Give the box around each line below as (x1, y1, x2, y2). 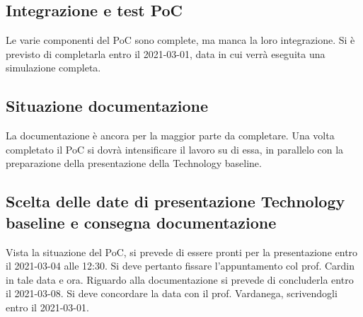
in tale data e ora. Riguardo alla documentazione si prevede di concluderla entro (6, 272, 354, 287)
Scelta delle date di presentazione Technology (6, 190, 345, 212)
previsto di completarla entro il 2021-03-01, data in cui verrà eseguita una (6, 46, 325, 61)
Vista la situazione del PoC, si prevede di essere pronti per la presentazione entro (6, 244, 358, 259)
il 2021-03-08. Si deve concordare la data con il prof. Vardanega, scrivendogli (6, 286, 338, 301)
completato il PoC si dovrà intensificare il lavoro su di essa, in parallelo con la (6, 142, 344, 156)
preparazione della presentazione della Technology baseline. (6, 156, 262, 171)
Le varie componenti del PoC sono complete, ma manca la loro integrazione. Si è (6, 33, 355, 47)
